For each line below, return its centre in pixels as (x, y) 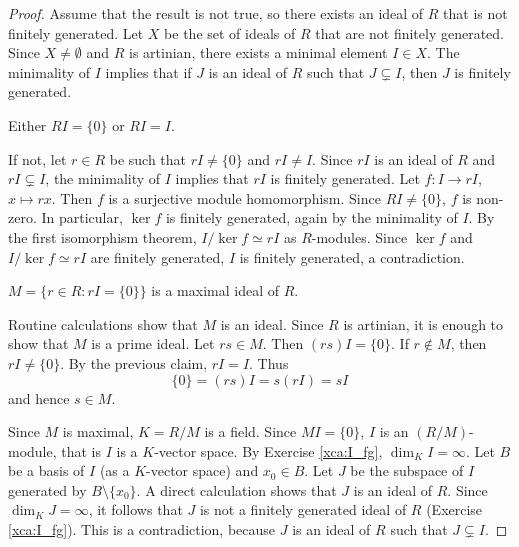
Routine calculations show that (103, 323)
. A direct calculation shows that (236, 489)
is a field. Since (250, 431)
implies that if (148, 71)
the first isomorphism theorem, (102, 236)
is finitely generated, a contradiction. (352, 256)
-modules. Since (359, 236)
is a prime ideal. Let (153, 343)
